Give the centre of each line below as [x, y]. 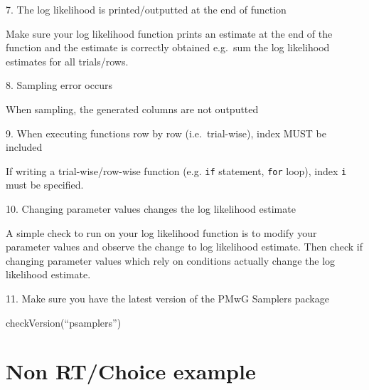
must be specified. [45, 185]
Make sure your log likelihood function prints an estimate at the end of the [169, 33]
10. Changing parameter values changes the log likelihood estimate [151, 209]
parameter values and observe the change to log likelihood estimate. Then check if [184, 247]
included [24, 147]
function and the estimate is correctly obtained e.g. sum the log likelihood [168, 47]
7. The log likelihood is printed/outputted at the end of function [146, 9]
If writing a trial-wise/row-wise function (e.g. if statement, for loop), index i [176, 170]
